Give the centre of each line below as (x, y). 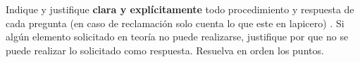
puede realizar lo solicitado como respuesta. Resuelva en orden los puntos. (165, 50)
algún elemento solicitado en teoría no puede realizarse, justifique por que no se (177, 37)
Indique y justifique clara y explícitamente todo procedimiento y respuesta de (180, 9)
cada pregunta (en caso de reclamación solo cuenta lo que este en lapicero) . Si (175, 23)
